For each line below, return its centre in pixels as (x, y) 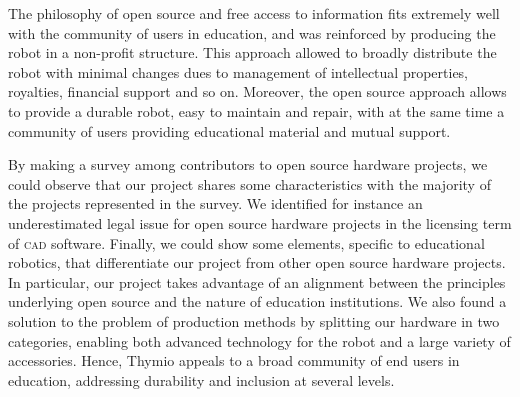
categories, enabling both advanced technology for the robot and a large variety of (259, 340)
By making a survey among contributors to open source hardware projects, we (248, 164)
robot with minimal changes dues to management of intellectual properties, (238, 71)
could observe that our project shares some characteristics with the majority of (249, 183)
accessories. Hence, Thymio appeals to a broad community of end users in (234, 360)
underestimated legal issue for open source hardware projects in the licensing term (260, 222)
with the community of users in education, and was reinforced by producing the (252, 32)
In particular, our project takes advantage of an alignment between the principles (257, 281)
